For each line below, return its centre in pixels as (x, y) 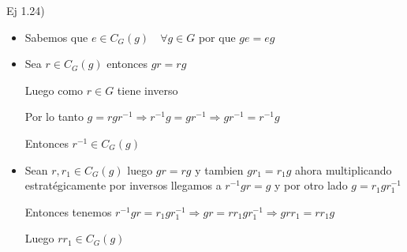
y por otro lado (311, 185)
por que (217, 37)
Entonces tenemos (68, 211)
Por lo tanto (54, 117)
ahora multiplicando (343, 169)
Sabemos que (56, 37)
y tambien (219, 169)
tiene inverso (147, 90)
